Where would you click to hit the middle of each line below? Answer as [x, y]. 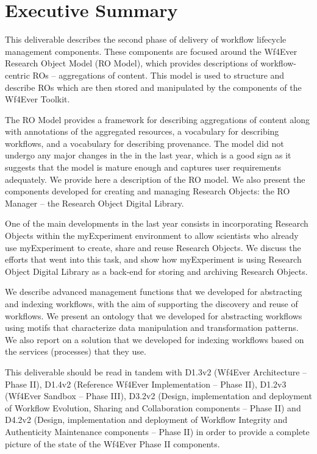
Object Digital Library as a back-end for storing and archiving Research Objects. [156, 271]
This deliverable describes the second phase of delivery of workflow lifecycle [146, 39]
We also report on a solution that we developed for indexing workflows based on [155, 339]
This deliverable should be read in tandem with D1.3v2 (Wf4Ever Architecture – [156, 371]
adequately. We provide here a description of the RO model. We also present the [155, 179]
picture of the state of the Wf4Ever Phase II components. [112, 443]
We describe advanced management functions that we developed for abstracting [154, 292]
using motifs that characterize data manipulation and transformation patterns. [152, 328]
